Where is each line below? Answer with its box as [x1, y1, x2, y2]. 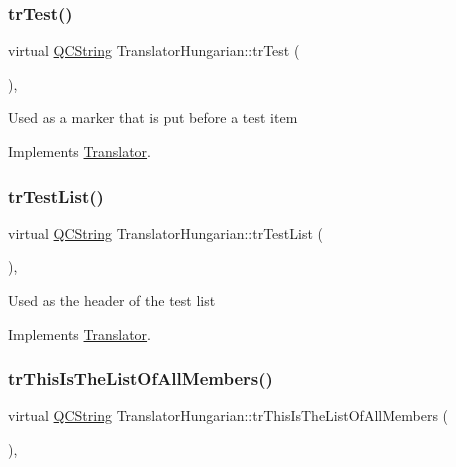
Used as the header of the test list [8, 290, 216, 310]
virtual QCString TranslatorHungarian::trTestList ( [8, 222, 323, 243]
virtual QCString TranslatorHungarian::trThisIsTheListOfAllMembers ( [8, 405, 449, 426]
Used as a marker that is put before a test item [8, 107, 298, 128]
